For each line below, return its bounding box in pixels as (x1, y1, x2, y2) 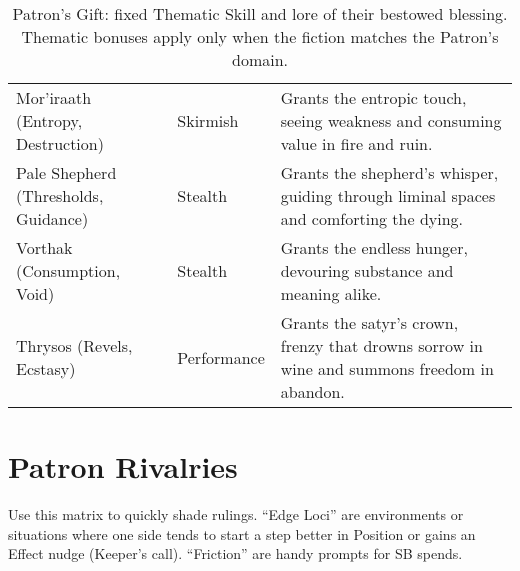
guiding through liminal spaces (280, 184, 496, 207)
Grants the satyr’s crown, (280, 311, 459, 334)
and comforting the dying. (280, 207, 464, 230)
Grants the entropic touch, (280, 86, 467, 109)
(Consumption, (16, 259, 121, 282)
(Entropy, (16, 109, 83, 132)
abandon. (280, 380, 345, 403)
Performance (177, 345, 265, 369)
